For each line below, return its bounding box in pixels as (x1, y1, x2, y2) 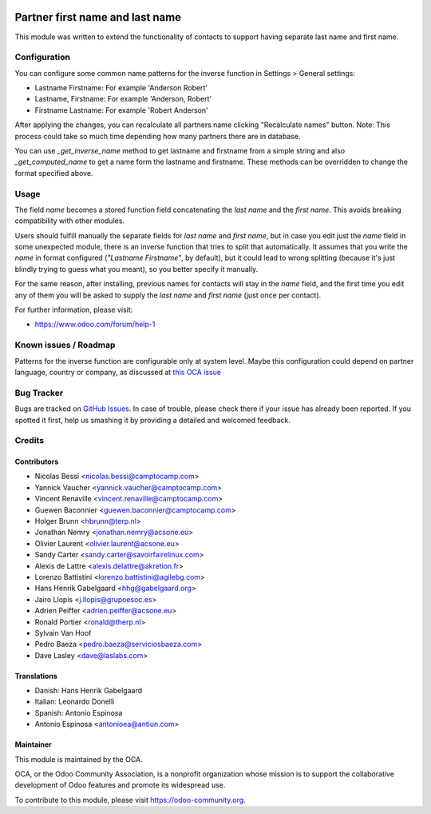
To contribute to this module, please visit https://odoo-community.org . (14, 795, 247, 804)
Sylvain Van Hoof (34, 628, 92, 637)
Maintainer (14, 740, 52, 749)
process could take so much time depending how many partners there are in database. (14, 131, 301, 141)
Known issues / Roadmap (14, 340, 116, 351)
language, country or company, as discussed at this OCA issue (14, 367, 222, 377)
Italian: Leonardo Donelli (34, 696, 115, 707)
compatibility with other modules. (14, 216, 125, 225)
